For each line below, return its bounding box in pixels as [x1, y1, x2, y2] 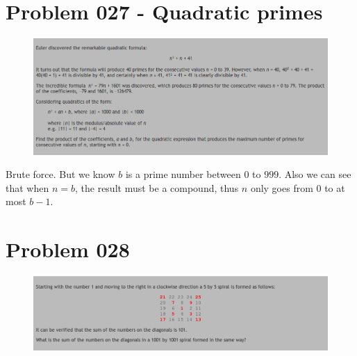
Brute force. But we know [6, 167, 115, 181]
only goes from [250, 180, 313, 195]
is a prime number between [125, 167, 241, 181]
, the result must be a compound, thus [74, 180, 239, 195]
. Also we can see [279, 167, 351, 181]
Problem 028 [6, 235, 130, 264]
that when [6, 180, 49, 195]
